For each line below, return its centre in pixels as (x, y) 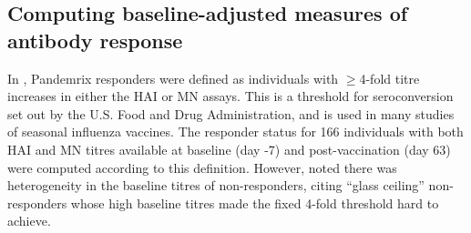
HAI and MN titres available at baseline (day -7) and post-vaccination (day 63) (229, 149)
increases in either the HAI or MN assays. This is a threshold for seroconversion (230, 96)
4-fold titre (389, 78)
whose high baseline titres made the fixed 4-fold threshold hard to (255, 203)
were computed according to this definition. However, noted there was (202, 167)
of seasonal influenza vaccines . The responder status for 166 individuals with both (235, 132)
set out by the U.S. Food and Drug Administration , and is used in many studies (231, 113)
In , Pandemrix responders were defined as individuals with (173, 78)
